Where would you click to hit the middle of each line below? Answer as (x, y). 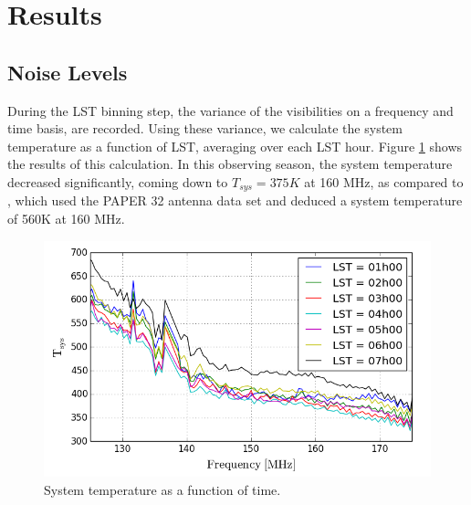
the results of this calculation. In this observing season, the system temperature (230, 164)
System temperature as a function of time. (162, 489)
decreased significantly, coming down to (118, 181)
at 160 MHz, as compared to (384, 181)
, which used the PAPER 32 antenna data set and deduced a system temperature (235, 200)
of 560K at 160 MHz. (66, 218)
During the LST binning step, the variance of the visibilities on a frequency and (230, 110)
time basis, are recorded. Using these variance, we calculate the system (205, 128)
